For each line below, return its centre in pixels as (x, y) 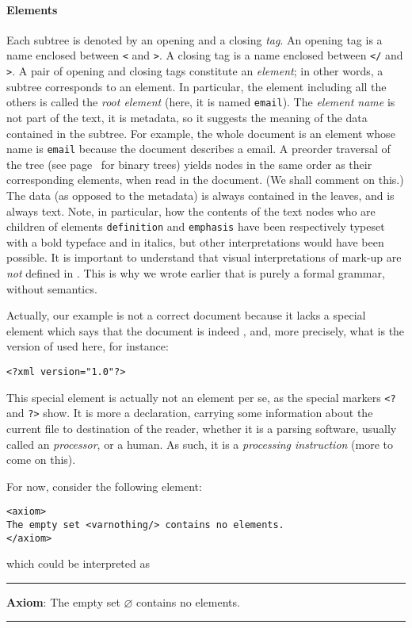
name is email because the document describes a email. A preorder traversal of (198, 149)
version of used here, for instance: (88, 346)
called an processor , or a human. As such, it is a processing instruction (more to (200, 444)
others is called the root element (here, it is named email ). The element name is (201, 102)
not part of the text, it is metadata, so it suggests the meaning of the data (187, 117)
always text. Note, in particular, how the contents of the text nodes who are (191, 211)
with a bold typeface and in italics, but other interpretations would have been (195, 241)
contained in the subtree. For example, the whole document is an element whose (201, 133)
